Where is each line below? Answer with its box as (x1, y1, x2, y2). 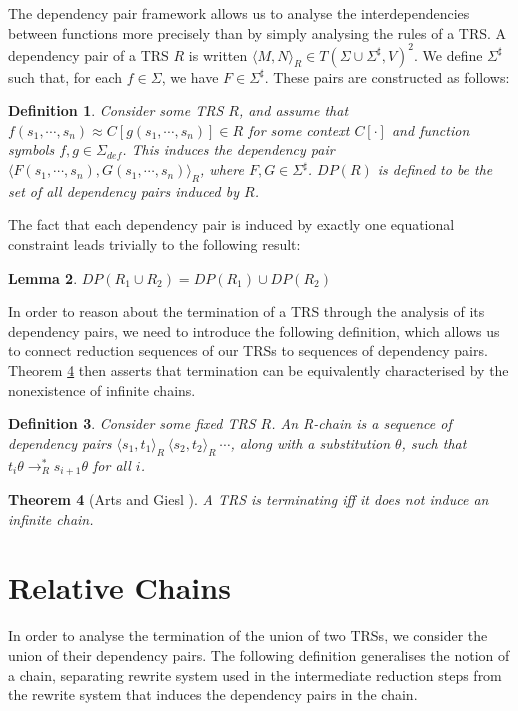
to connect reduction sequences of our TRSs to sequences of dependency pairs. (8, 340, 488, 361)
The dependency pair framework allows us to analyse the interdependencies (8, 3, 470, 23)
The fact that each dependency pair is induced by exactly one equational (8, 214, 455, 235)
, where (200, 159, 244, 180)
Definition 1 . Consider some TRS (8, 100, 224, 121)
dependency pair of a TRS (8, 44, 169, 65)
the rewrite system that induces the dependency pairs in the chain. (8, 684, 418, 705)
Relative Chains (8, 567, 231, 608)
